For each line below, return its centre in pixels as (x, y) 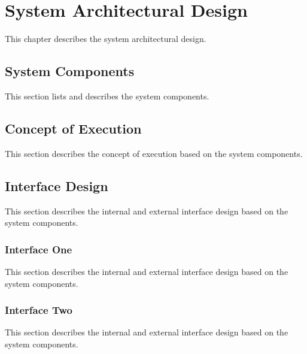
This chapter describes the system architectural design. (106, 39)
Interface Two (39, 310)
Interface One (39, 249)
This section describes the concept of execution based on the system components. (154, 153)
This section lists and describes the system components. (107, 96)
